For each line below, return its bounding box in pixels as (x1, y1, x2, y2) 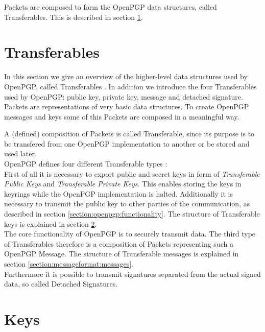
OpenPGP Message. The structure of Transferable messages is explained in (4, 248, 239, 259)
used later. (4, 148, 37, 159)
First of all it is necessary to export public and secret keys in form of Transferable (4, 168, 260, 179)
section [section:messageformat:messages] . (4, 258, 133, 269)
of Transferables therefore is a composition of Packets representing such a (4, 238, 233, 249)
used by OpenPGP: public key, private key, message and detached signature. (4, 91, 243, 102)
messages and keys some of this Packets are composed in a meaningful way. (4, 111, 239, 122)
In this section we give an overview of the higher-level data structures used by (4, 71, 248, 82)
